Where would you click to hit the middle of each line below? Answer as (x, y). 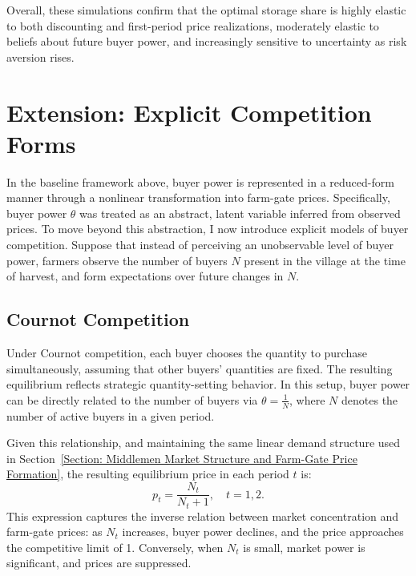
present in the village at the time (325, 260)
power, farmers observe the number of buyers (117, 260)
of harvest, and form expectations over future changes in (145, 276)
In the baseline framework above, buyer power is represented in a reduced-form (200, 181)
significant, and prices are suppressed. (99, 563)
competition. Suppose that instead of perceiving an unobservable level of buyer (200, 245)
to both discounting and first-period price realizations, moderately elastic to (193, 25)
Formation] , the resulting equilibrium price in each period (148, 474)
